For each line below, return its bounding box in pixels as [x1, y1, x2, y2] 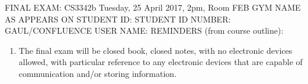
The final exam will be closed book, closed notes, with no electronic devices [18, 44, 293, 56]
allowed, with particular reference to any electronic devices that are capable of [18, 56, 303, 68]
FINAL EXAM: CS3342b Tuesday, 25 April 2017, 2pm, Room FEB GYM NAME [5, 1, 301, 13]
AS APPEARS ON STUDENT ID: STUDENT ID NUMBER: [5, 12, 231, 25]
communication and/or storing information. [18, 67, 177, 79]
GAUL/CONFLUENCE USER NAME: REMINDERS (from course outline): [5, 24, 284, 37]
